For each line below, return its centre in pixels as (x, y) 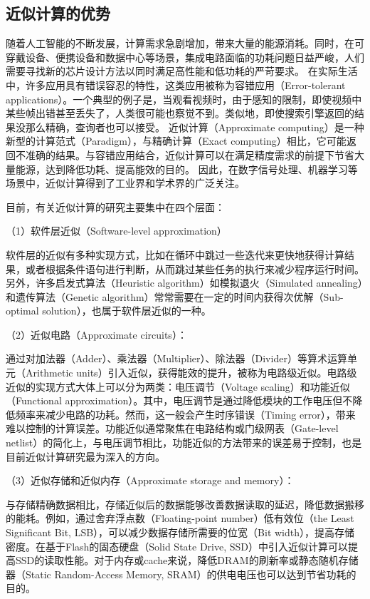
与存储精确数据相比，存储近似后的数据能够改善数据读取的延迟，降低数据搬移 (185, 504)
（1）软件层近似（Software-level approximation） (116, 231)
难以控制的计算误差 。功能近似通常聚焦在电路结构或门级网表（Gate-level (172, 428)
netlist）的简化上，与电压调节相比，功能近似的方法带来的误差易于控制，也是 (184, 442)
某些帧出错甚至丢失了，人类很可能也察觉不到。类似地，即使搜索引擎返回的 (180, 113)
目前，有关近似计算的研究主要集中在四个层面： (115, 206)
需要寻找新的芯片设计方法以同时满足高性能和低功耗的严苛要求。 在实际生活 (182, 71)
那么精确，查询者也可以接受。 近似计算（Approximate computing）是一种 (195, 127)
